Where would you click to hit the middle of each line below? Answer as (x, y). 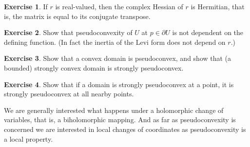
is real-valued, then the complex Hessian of (119, 6)
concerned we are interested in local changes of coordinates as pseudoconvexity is (125, 129)
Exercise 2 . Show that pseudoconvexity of (68, 32)
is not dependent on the (208, 32)
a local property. (29, 138)
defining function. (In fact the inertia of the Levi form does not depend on (115, 42)
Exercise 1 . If (26, 6)
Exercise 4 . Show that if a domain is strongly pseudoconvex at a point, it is (119, 84)
